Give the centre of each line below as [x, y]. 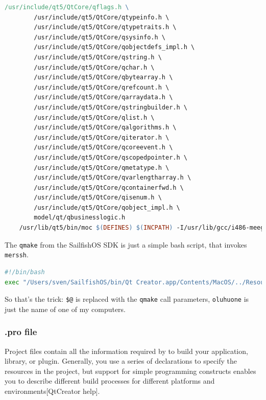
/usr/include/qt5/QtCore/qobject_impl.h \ [107, 207]
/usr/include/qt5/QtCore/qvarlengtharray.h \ [113, 178]
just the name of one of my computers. [65, 309]
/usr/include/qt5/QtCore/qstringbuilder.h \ [111, 107]
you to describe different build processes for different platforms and [110, 381]
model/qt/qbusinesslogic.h [80, 218]
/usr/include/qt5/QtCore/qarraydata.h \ [103, 97]
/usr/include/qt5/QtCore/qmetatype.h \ [102, 168]
